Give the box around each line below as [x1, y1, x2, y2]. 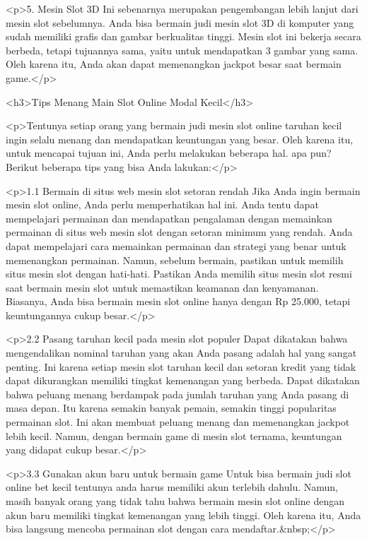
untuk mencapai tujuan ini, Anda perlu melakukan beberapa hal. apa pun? [6, 145, 332, 160]
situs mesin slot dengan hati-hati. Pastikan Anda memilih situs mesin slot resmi [6, 266, 352, 281]
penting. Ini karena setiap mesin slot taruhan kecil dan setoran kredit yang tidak [6, 359, 356, 374]
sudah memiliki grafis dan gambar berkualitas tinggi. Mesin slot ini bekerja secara [6, 29, 361, 44]
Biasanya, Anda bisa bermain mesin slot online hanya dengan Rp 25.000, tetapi [6, 294, 351, 309]
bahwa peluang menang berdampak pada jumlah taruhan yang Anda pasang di [6, 386, 349, 401]
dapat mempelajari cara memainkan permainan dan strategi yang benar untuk [6, 238, 346, 253]
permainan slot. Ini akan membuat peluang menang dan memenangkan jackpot [6, 415, 350, 429]
